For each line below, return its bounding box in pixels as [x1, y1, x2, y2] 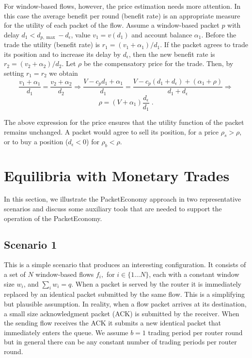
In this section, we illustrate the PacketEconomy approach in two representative [4, 194, 241, 204]
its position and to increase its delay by [4, 49, 121, 59]
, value [71, 29, 91, 39]
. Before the [201, 29, 236, 39]
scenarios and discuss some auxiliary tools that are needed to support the [4, 203, 222, 213]
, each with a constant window [149, 269, 239, 279]
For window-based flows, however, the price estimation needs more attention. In [4, 1, 241, 11]
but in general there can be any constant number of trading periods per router [4, 337, 237, 347]
